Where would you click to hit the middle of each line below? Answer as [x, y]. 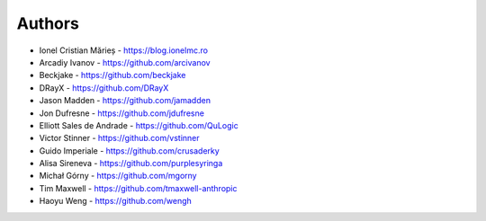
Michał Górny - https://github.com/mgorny [118, 176]
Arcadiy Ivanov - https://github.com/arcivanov [125, 62]
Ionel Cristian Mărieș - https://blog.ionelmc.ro [124, 50]
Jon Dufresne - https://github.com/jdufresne [121, 113]
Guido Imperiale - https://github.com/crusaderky [129, 150]
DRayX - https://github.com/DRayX [104, 88]
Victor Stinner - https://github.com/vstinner [119, 138]
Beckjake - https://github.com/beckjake [112, 75]
